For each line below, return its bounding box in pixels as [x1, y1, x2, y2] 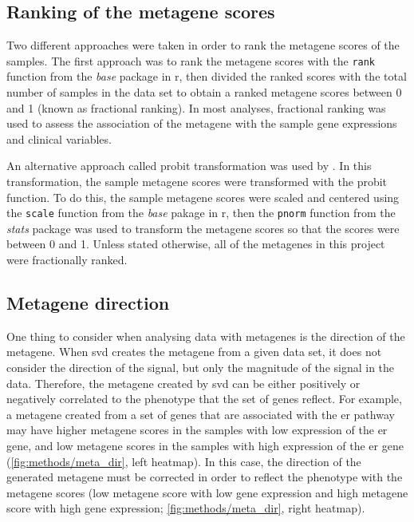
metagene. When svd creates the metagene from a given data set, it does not [6, 343, 382, 360]
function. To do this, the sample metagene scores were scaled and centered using [6, 188, 400, 205]
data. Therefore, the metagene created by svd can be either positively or [6, 374, 361, 391]
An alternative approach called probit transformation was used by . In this [6, 157, 372, 174]
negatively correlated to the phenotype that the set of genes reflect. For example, [6, 390, 402, 407]
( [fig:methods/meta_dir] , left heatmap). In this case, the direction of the [6, 453, 361, 469]
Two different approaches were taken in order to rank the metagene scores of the [6, 37, 400, 53]
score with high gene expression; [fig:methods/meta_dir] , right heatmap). [6, 500, 365, 516]
